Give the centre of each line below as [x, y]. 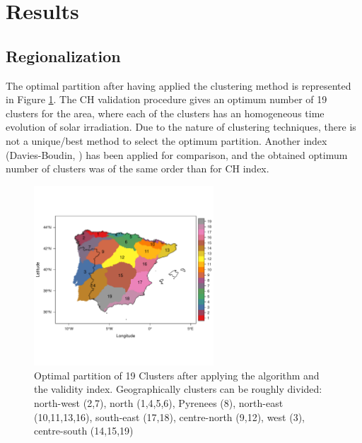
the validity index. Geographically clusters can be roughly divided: [178, 389]
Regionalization [63, 55]
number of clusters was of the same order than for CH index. [138, 169]
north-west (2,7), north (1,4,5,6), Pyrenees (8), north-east [159, 402]
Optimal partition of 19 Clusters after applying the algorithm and [177, 375]
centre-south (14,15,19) [84, 431]
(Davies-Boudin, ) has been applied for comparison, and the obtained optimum [177, 154]
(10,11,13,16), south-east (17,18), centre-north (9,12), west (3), [169, 417]
